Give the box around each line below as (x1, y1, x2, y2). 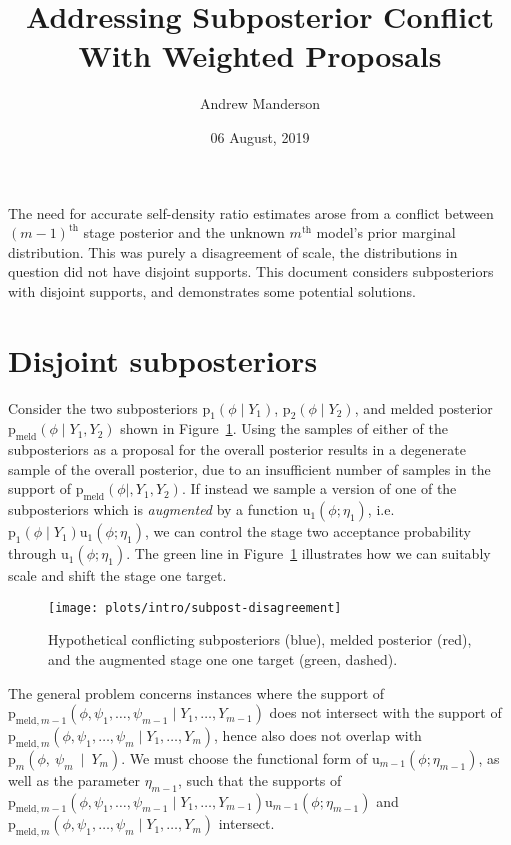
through (8, 543, 57, 564)
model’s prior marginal (316, 222, 456, 243)
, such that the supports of (177, 769, 342, 790)
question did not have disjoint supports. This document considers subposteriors (8, 261, 494, 282)
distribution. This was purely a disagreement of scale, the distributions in (8, 241, 458, 262)
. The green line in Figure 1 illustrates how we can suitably (126, 543, 491, 564)
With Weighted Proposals (78, 35, 442, 76)
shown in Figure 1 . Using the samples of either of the (120, 418, 448, 439)
